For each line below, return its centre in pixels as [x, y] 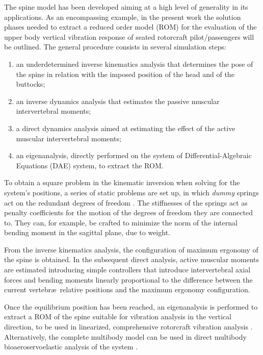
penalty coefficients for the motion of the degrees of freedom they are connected [128, 212]
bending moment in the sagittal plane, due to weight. [87, 232]
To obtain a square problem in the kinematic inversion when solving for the [122, 182]
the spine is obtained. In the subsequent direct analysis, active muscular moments [131, 259]
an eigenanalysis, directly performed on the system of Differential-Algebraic [134, 155]
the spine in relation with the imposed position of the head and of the [125, 74]
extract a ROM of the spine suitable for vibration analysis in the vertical [118, 316]
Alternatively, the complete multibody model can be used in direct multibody [125, 336]
